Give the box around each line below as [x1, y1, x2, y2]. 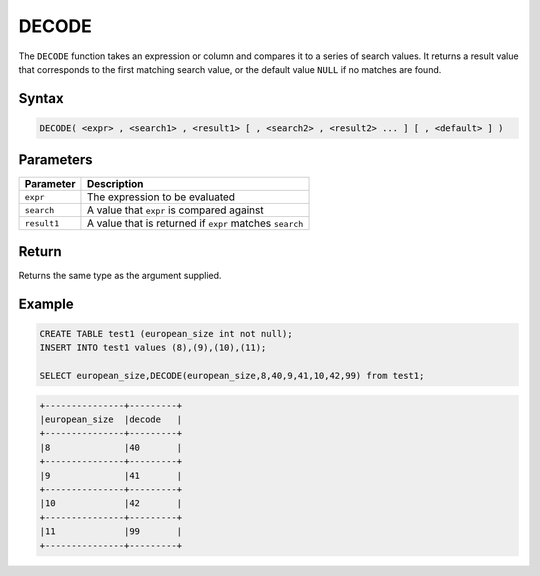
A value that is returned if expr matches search [86, 216, 304, 230]
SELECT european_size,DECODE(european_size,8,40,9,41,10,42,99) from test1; [39, 370, 425, 382]
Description [86, 177, 144, 191]
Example [18, 295, 74, 312]
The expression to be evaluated [86, 190, 235, 204]
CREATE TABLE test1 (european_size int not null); [39, 328, 294, 339]
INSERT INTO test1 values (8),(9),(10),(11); [39, 342, 267, 354]
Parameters [18, 151, 93, 169]
